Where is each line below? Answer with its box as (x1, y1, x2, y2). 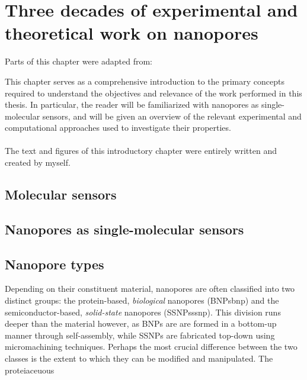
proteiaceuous (5, 363, 55, 376)
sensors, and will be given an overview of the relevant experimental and (42, 110, 302, 122)
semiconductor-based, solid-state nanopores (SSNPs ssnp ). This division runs (5, 305, 281, 318)
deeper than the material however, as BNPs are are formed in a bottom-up (5, 317, 277, 330)
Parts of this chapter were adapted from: (5, 55, 153, 67)
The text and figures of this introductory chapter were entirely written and (5, 144, 277, 157)
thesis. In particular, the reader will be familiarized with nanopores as (5, 98, 259, 111)
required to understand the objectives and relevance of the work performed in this (5, 86, 302, 99)
